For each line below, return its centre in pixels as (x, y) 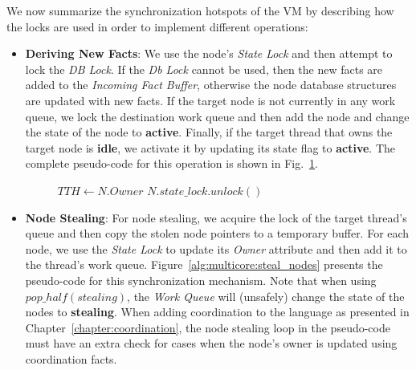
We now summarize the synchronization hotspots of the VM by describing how (200, 10)
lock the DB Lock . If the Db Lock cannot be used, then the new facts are (204, 69)
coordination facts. (71, 358)
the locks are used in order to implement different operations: (157, 26)
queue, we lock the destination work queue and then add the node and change (217, 116)
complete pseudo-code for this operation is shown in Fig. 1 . (172, 163)
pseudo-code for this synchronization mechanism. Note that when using (201, 280)
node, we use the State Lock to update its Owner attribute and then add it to (216, 248)
